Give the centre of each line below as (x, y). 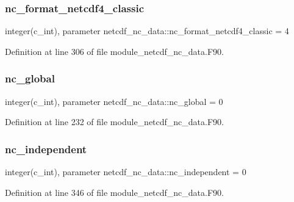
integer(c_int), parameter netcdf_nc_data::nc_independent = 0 (126, 172)
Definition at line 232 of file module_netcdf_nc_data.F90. (114, 122)
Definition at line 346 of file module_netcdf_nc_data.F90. (114, 192)
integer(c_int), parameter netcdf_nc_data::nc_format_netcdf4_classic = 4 (147, 31)
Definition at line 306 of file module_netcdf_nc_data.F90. (114, 51)
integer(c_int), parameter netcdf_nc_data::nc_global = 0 (114, 101)
